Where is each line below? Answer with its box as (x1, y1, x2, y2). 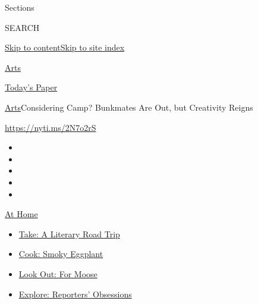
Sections (5, 1, 34, 13)
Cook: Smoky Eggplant (18, 247, 103, 260)
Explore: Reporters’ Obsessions (18, 287, 132, 300)
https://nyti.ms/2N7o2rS (5, 121, 96, 133)
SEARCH (5, 21, 40, 33)
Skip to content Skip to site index (5, 41, 125, 54)
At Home (5, 208, 38, 220)
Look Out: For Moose (18, 267, 97, 280)
